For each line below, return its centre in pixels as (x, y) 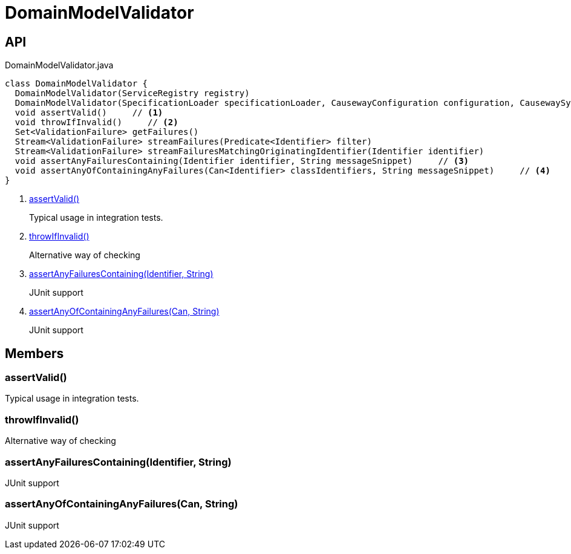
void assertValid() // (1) (89, 113)
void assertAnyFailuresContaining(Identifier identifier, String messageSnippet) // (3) (242, 161)
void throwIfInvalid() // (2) (96, 122)
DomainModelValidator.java (59, 65)
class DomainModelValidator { (77, 84)
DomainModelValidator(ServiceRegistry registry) (132, 93)
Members (34, 353)
